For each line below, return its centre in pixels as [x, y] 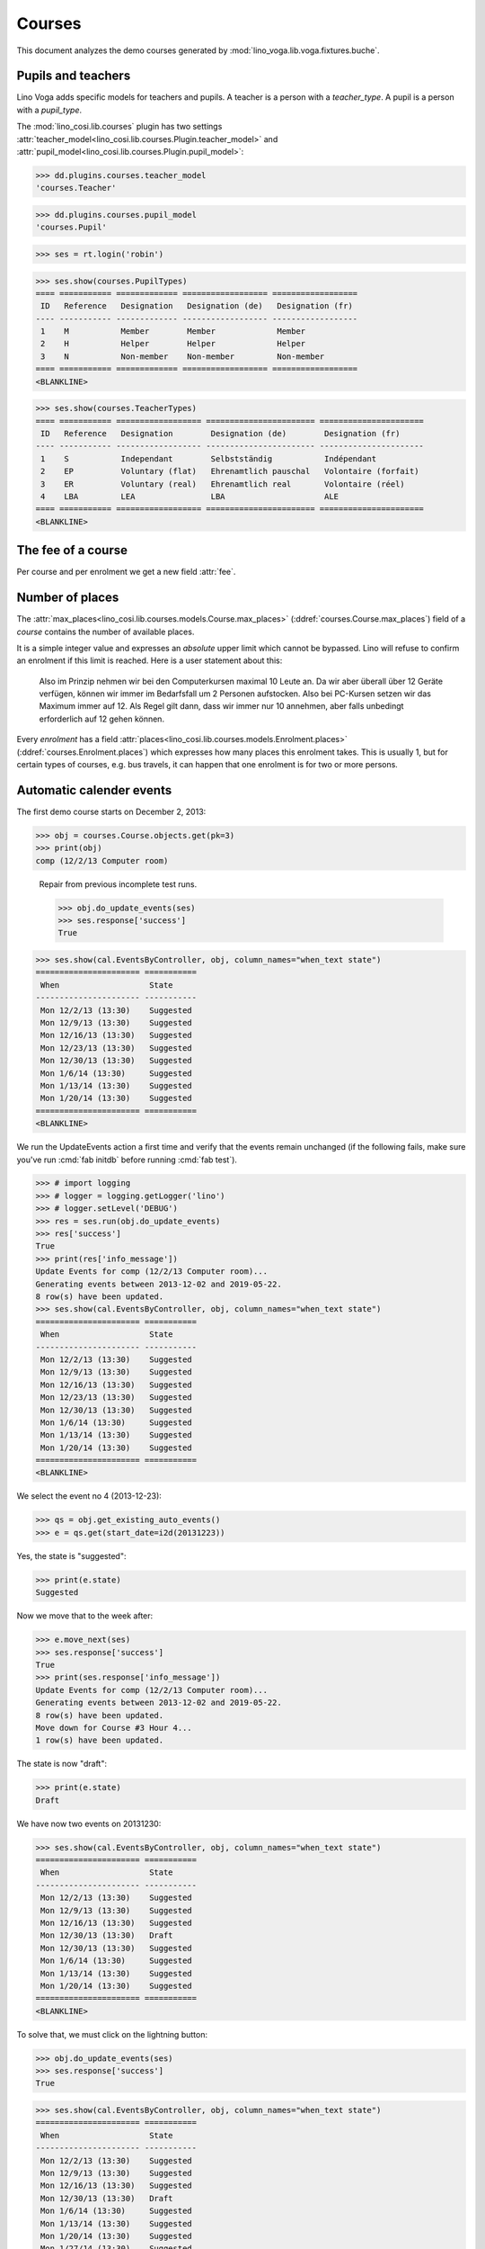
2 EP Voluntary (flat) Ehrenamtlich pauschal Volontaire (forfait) [230, 471]
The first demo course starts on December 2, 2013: [111, 811]
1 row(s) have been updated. [100, 1740]
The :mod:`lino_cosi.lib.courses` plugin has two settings [119, 127]
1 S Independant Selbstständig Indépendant [209, 458]
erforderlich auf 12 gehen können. [102, 719]
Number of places [68, 598]
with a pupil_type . [49, 110]
